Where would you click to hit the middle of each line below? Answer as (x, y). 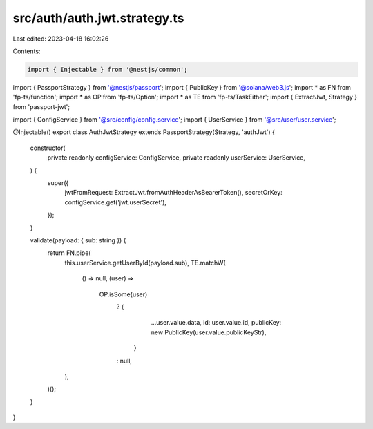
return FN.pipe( (69, 253)
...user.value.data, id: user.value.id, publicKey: (216, 323)
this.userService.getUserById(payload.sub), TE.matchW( (145, 263)
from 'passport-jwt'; (41, 106)
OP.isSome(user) (123, 294)
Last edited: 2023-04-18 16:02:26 (61, 39)
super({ (58, 183)
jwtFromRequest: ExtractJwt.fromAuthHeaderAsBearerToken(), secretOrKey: (173, 193)
